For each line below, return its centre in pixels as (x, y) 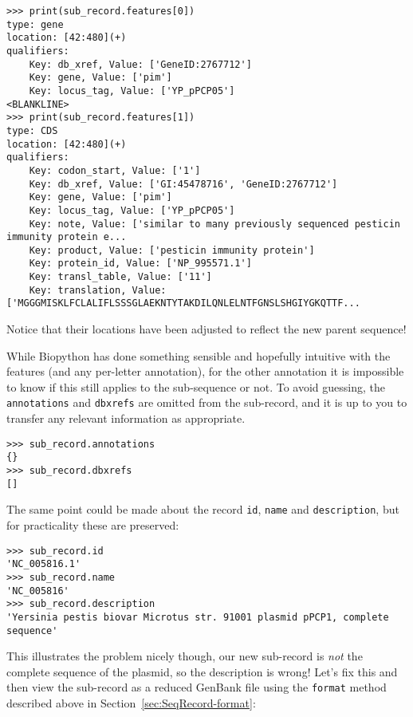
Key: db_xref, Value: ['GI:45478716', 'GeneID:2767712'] (183, 184)
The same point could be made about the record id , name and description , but (203, 509)
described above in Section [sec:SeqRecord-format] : (131, 703)
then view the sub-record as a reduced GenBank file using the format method (197, 687)
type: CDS (32, 130)
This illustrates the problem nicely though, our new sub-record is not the (185, 656)
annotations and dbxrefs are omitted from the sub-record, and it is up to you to (207, 402)
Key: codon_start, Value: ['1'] (115, 170)
